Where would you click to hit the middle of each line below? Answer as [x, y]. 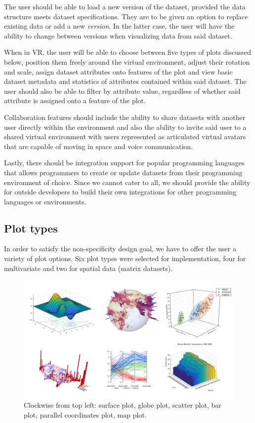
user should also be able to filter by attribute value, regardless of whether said [122, 91]
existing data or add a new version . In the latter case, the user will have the [119, 26]
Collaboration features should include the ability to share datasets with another [125, 117]
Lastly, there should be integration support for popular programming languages [124, 163]
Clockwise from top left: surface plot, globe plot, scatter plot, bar [123, 405]
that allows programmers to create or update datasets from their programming [123, 172]
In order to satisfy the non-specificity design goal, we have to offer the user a [120, 249]
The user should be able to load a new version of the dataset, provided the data [125, 6]
